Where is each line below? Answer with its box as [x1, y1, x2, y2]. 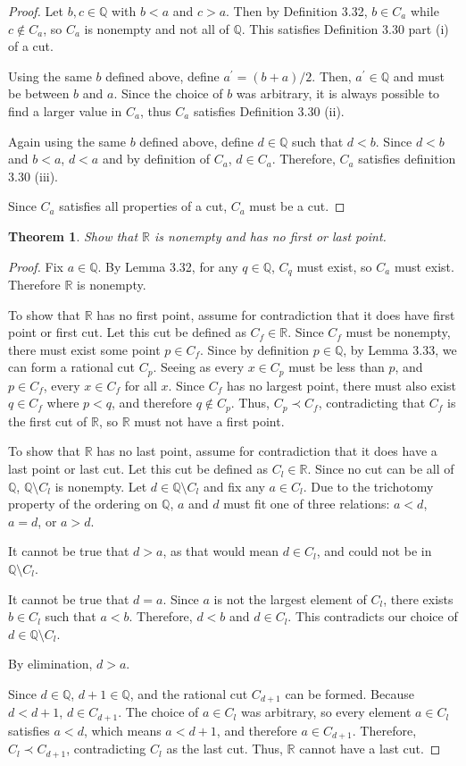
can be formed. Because [285, 684, 414, 703]
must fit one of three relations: [223, 494, 390, 513]
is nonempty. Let [54, 476, 147, 495]
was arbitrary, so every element [240, 703, 412, 721]
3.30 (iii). [8, 166, 59, 185]
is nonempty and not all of [84, 19, 229, 38]
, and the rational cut [129, 684, 248, 703]
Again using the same [8, 131, 126, 150]
